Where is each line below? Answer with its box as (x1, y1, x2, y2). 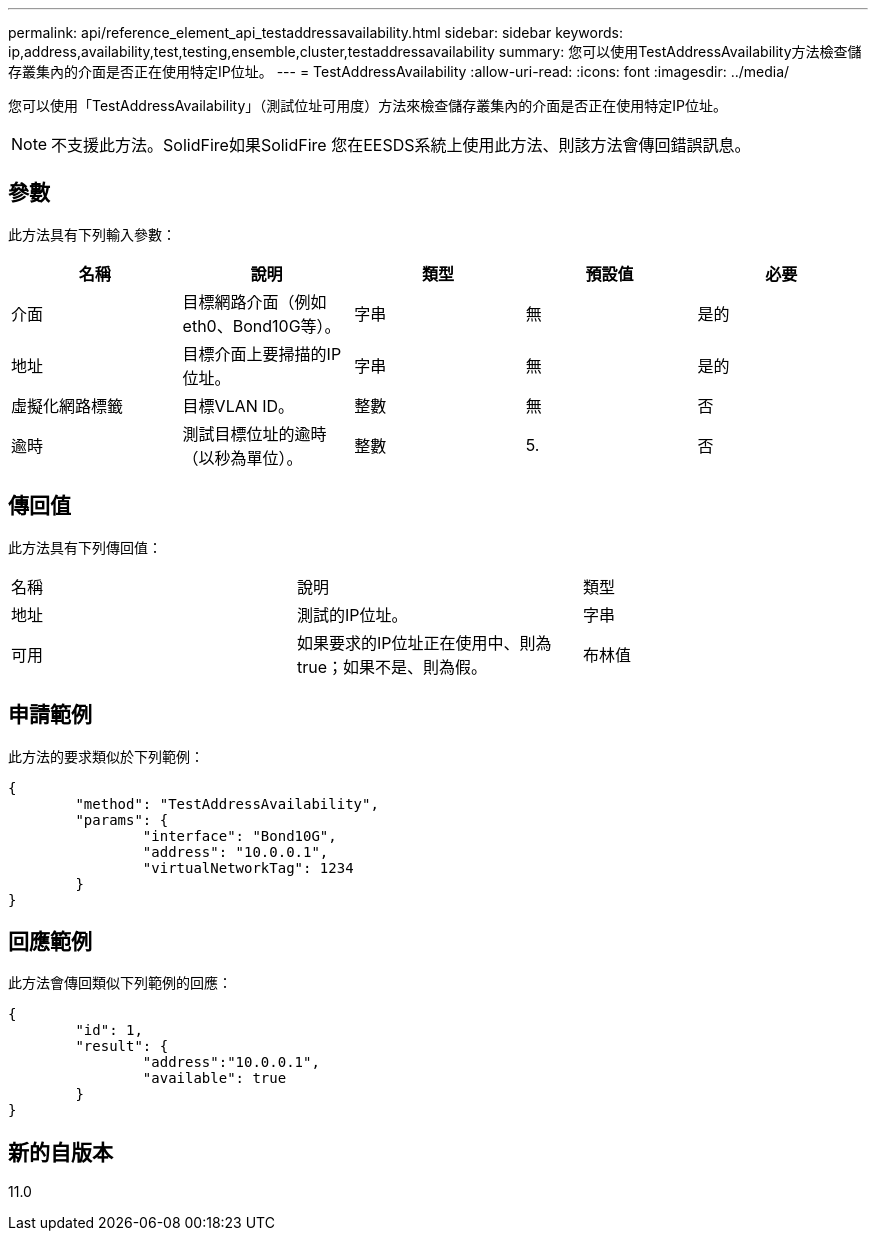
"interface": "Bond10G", (142, 827, 337, 844)
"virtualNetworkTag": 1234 (142, 859, 354, 876)
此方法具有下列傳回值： (8, 538, 162, 556)
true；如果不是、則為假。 (296, 656, 488, 677)
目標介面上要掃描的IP (182, 343, 342, 364)
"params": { (75, 811, 169, 828)
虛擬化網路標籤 (11, 395, 124, 416)
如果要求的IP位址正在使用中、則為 (296, 632, 552, 653)
